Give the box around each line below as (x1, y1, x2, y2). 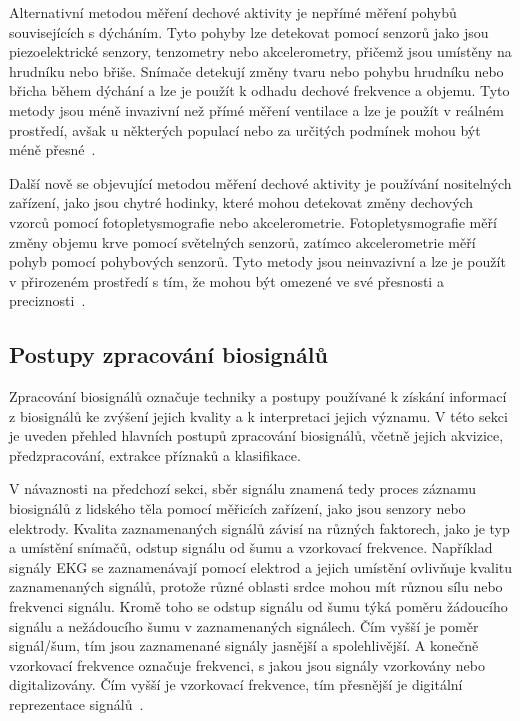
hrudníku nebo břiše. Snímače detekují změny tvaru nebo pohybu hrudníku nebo (9, 60, 504, 81)
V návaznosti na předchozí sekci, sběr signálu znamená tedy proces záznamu (9, 478, 477, 499)
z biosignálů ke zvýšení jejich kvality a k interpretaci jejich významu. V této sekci (9, 405, 508, 426)
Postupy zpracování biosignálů (9, 339, 328, 370)
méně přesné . (9, 139, 96, 160)
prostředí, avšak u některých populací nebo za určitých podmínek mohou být (9, 119, 481, 140)
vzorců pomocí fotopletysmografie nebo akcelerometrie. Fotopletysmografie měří (9, 211, 497, 232)
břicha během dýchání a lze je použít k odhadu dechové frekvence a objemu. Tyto (9, 80, 510, 101)
